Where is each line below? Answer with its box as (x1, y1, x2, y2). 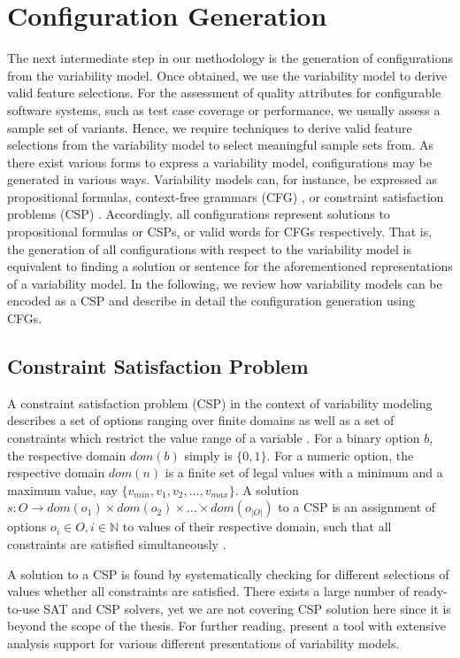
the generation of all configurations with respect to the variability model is (7, 239, 411, 258)
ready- (413, 582, 448, 600)
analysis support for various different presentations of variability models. (7, 633, 400, 652)
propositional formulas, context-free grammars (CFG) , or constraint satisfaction (7, 187, 444, 205)
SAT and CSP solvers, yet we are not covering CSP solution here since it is (43, 599, 451, 617)
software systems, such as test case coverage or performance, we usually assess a (7, 100, 441, 119)
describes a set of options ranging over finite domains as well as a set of (7, 411, 395, 430)
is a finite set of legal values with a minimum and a (165, 463, 443, 482)
